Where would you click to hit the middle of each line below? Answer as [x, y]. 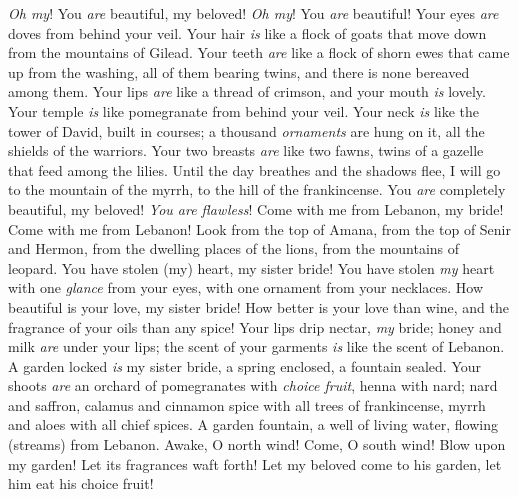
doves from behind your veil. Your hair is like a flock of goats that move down [247, 32]
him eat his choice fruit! [81, 483]
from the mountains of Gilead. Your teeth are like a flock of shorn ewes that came [259, 52]
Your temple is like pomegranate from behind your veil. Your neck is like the [244, 110]
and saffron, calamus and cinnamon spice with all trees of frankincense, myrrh [247, 404]
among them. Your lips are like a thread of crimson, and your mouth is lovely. [247, 91]
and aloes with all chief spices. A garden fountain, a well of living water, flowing [253, 424]
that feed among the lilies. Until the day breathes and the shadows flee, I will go [254, 169]
